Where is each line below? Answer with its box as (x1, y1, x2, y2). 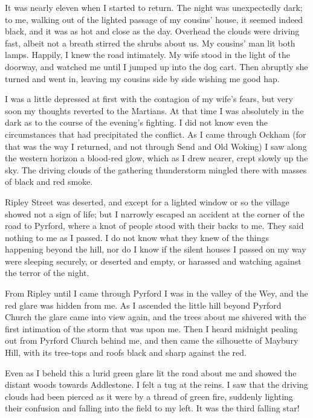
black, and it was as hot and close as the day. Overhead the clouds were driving (5, 25, 300, 37)
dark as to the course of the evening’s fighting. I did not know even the (5, 116, 268, 129)
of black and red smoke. (5, 175, 93, 188)
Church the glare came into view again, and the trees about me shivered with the (5, 310, 306, 323)
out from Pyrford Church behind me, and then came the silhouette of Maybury (5, 334, 298, 347)
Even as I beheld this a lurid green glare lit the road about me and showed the (5, 366, 297, 379)
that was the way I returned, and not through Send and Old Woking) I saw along (5, 140, 307, 152)
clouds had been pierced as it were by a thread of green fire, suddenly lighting (5, 390, 293, 402)
